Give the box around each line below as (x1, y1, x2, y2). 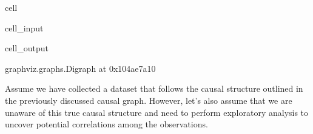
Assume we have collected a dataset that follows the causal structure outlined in (5, 82, 303, 95)
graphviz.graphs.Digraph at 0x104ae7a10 (5, 62, 156, 74)
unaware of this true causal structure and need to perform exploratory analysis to (5, 106, 309, 118)
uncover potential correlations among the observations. (5, 118, 208, 130)
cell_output (5, 42, 49, 54)
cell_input (5, 21, 44, 34)
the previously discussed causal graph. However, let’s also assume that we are (5, 94, 292, 106)
